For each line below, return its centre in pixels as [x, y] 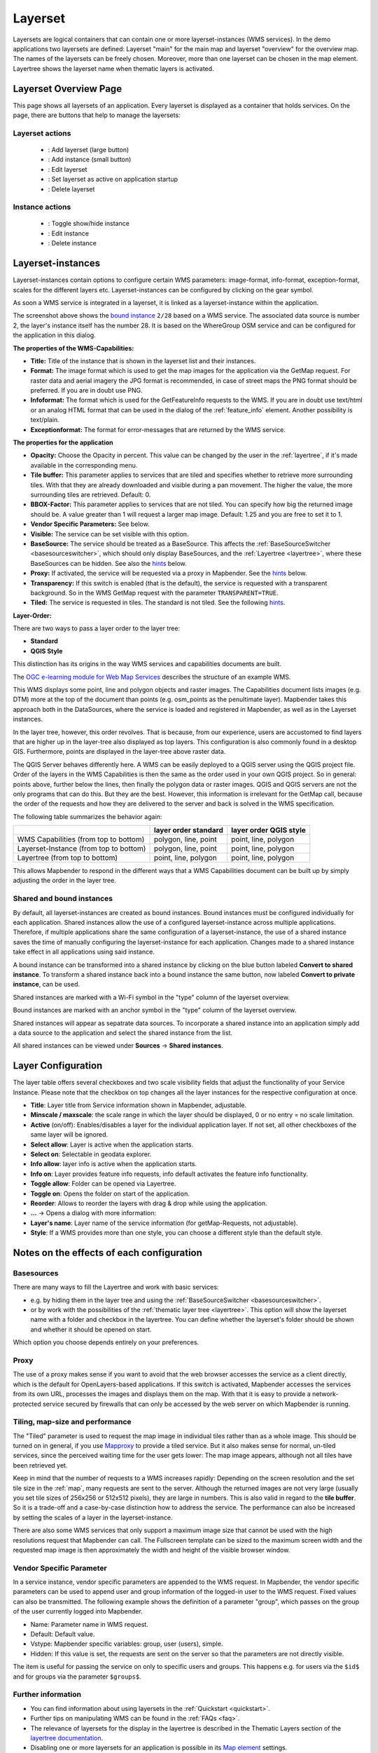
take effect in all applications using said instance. [84, 952]
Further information [47, 1695]
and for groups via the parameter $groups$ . [77, 1677]
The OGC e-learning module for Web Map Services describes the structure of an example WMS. [152, 677]
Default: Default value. [63, 1634]
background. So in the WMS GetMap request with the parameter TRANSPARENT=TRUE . [155, 593]
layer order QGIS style [268, 830]
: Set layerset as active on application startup [113, 180]
